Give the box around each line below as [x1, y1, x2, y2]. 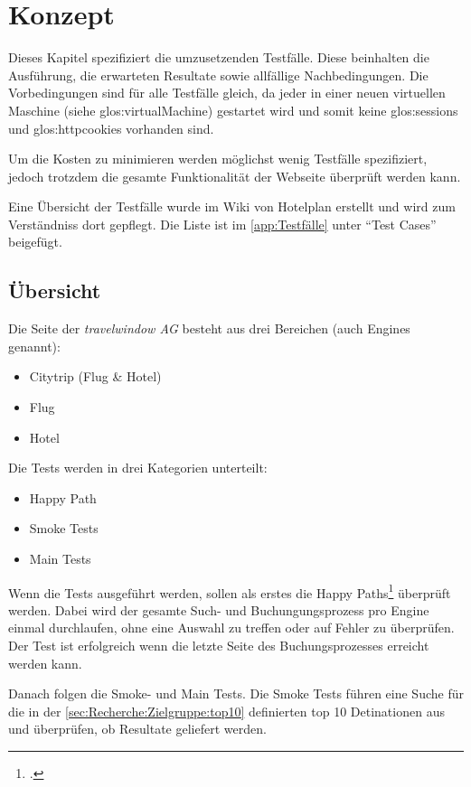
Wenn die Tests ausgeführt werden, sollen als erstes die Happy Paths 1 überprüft [8, 580, 451, 602]
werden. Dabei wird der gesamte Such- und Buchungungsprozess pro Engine [8, 600, 429, 619]
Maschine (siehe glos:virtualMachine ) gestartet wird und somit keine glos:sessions [8, 100, 458, 119]
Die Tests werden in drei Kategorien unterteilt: [8, 458, 268, 477]
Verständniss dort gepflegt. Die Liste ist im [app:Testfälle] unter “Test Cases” [8, 214, 437, 233]
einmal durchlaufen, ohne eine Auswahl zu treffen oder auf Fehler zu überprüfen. [8, 618, 455, 637]
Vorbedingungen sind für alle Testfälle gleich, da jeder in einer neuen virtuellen [8, 83, 446, 102]
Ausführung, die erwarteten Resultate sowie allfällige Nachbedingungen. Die [8, 65, 429, 84]
